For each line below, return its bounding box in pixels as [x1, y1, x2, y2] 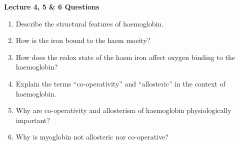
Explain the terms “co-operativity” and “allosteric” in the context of [15, 78, 225, 88]
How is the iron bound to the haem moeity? [15, 35, 150, 45]
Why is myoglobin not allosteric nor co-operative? [15, 131, 168, 142]
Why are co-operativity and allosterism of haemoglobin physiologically [15, 105, 231, 115]
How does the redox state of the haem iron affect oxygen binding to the [15, 51, 235, 62]
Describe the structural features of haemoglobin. [15, 18, 164, 28]
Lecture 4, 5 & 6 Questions [4, 1, 99, 11]
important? [15, 114, 50, 125]
